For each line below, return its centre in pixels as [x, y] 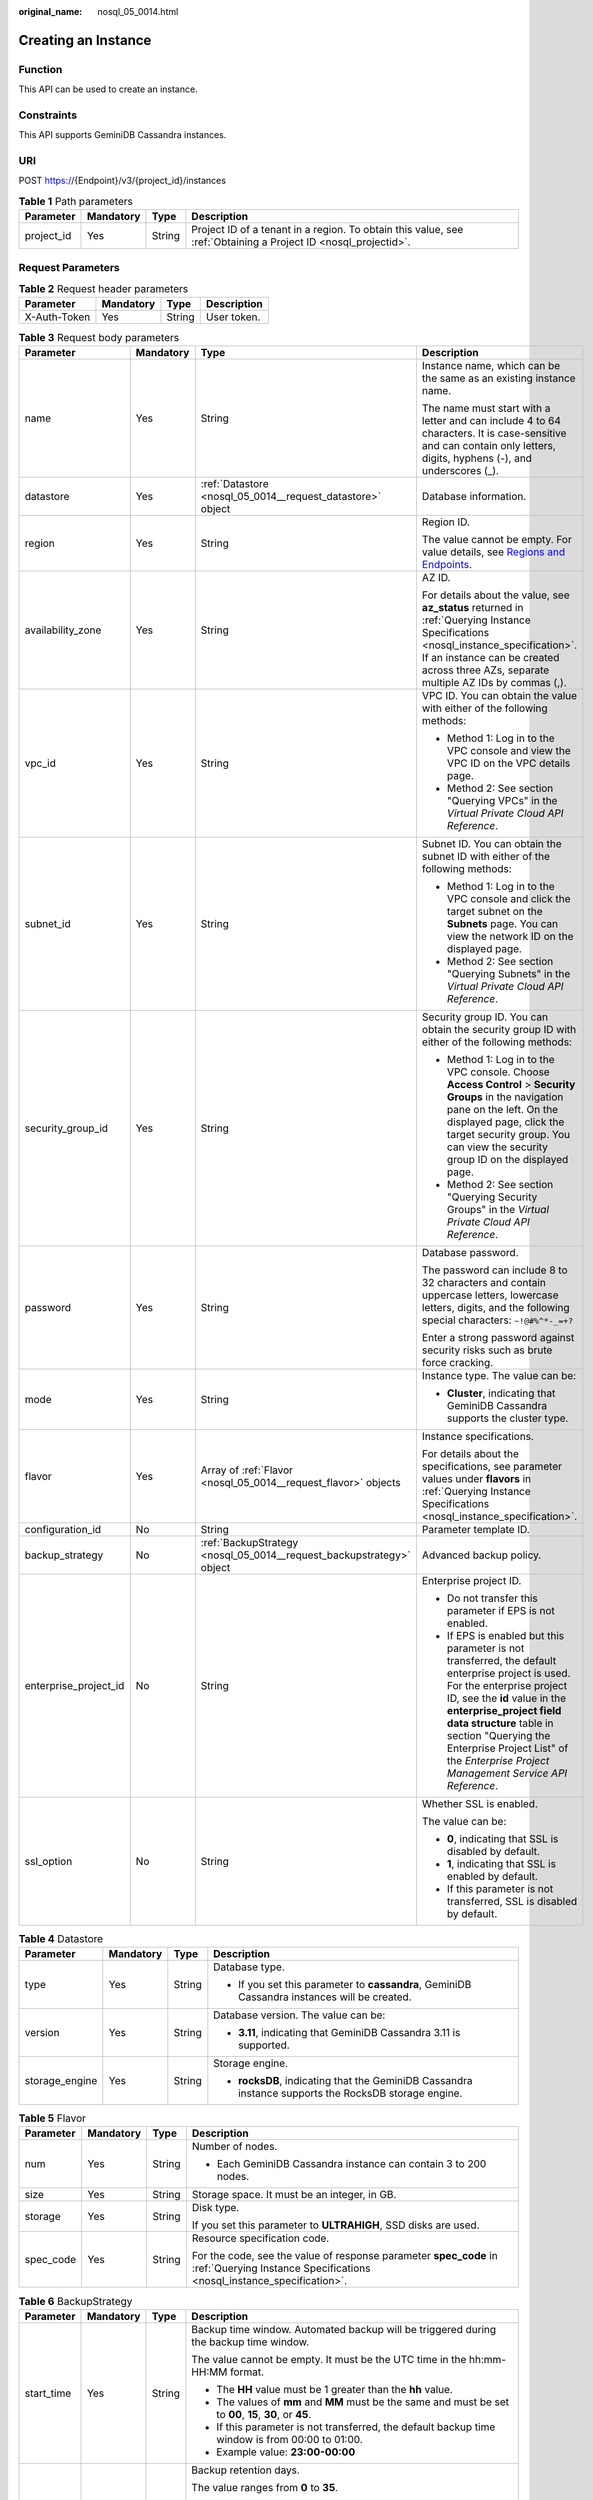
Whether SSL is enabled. [480, 1803]
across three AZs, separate [485, 670]
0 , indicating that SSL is [502, 1838]
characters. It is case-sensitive [494, 433]
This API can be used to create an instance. [108, 89]
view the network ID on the [510, 936]
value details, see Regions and [493, 552]
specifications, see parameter [492, 1466]
